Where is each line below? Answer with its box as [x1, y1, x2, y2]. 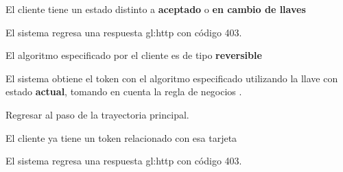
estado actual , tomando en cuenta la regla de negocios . [5, 84, 242, 99]
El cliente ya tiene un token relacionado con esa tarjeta [5, 130, 237, 145]
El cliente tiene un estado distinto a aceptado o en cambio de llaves [5, 2, 306, 16]
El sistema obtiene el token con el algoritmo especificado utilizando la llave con [5, 71, 338, 85]
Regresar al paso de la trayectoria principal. [5, 107, 189, 121]
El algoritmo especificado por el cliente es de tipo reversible [5, 48, 262, 62]
